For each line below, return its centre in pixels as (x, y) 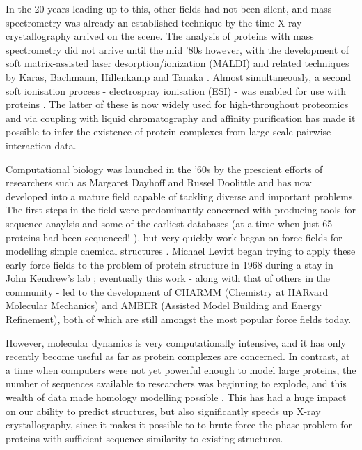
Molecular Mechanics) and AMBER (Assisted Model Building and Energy (164, 305)
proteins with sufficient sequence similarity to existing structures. (144, 438)
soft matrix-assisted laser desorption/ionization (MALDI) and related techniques (178, 63)
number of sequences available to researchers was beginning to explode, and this (176, 383)
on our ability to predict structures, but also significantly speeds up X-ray (163, 411)
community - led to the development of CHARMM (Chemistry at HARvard (167, 291)
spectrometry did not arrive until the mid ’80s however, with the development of (178, 49)
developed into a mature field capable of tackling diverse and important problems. (181, 196)
